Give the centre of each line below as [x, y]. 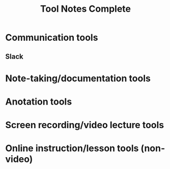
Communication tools [52, 38]
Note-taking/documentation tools [78, 78]
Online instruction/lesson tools [72, 148]
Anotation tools [39, 101]
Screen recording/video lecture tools [85, 125]
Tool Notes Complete [86, 9]
